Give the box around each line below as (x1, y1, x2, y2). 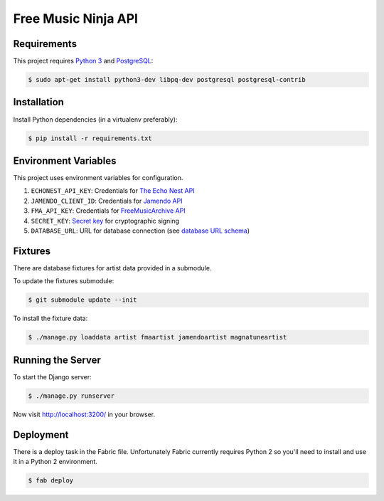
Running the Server (13, 354, 101, 366)
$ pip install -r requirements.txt (28, 134, 152, 142)
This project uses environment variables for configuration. (13, 174, 183, 182)
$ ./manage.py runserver (28, 391, 115, 400)
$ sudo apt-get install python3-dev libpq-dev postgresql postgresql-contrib (28, 75, 306, 84)
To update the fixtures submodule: (13, 277, 114, 285)
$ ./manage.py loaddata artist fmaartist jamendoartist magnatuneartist (28, 333, 287, 342)
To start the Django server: (13, 372, 92, 381)
